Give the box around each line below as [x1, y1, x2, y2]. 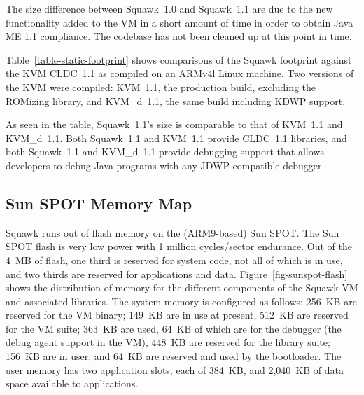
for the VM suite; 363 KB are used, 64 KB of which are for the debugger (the [6, 321, 342, 335]
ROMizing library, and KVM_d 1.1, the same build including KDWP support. [6, 93, 346, 108]
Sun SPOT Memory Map [6, 192, 192, 214]
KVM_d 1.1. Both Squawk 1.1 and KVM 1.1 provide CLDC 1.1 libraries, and [6, 130, 347, 145]
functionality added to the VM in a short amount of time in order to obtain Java [6, 15, 353, 29]
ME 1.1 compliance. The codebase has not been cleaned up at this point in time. [6, 29, 352, 43]
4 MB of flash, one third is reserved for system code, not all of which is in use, [6, 252, 343, 267]
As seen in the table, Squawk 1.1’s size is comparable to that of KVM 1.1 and [6, 117, 343, 132]
